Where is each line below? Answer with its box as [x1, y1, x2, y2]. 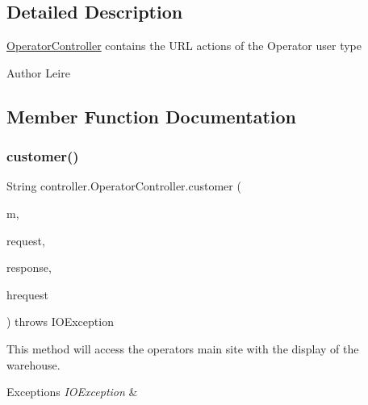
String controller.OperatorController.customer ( [6, 177, 241, 194]
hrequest [6, 286, 48, 303]
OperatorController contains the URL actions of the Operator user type [6, 37, 362, 54]
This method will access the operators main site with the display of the [6, 340, 359, 357]
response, [6, 259, 52, 276]
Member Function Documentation [6, 103, 297, 128]
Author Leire [6, 64, 70, 81]
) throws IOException [6, 313, 114, 330]
